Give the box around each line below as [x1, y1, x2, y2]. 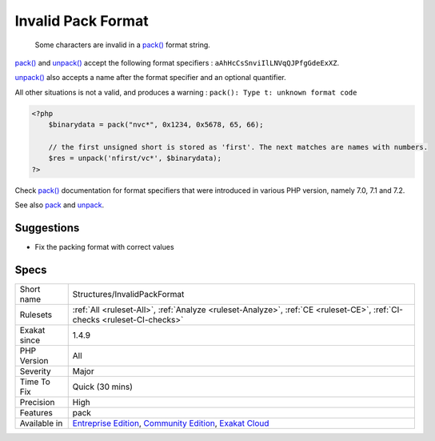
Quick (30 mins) [72, 381, 134, 392]
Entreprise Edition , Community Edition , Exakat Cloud [72, 417, 269, 428]
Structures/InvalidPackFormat [72, 288, 185, 299]
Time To [19, 376, 51, 387]
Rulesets [19, 309, 52, 320]
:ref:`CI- [373, 304, 404, 315]
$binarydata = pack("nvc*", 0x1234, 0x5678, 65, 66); [48, 120, 264, 130]
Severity [19, 365, 51, 376]
